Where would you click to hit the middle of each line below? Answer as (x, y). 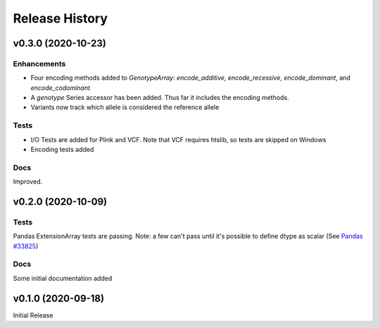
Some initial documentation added (63, 278)
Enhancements (39, 63)
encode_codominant (61, 87)
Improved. (28, 182)
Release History (61, 18)
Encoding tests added (62, 150)
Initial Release (33, 315)
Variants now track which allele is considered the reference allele (125, 107)
